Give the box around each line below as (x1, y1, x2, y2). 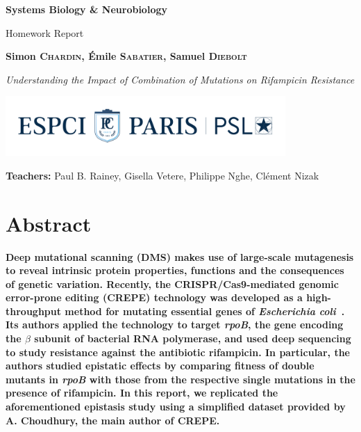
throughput (6, 303, 61, 318)
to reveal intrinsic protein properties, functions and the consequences (6, 263, 344, 278)
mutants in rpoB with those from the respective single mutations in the (6, 371, 355, 386)
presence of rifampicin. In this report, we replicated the (6, 385, 278, 400)
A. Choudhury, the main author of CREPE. (6, 413, 220, 427)
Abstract (6, 209, 92, 237)
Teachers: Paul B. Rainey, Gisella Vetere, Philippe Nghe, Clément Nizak (6, 168, 319, 182)
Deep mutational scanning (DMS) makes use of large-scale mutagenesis (6, 249, 354, 264)
